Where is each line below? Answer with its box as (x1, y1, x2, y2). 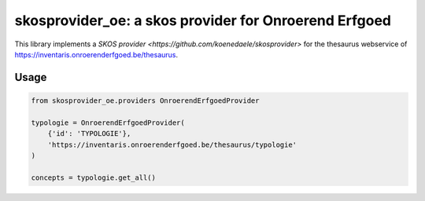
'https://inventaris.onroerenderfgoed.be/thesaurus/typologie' (47, 140, 297, 149)
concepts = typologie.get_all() (31, 173, 157, 182)
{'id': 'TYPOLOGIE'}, (47, 130, 131, 138)
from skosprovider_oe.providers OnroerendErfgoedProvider (31, 96, 260, 105)
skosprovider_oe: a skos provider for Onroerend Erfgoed (14, 12, 392, 29)
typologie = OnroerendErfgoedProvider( (31, 118, 185, 127)
